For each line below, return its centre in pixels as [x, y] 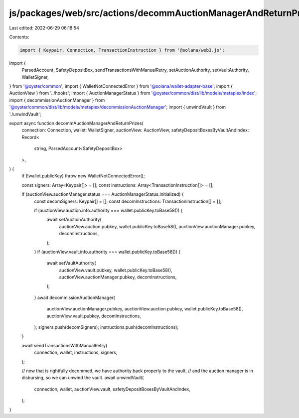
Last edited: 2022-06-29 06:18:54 [44, 28]
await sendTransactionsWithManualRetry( [65, 345]
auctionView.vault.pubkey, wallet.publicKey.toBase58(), [116, 270]
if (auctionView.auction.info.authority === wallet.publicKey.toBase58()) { [108, 210]
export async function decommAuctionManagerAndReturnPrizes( [76, 123]
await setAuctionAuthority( [74, 220]
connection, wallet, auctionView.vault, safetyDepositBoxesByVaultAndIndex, [112, 389]
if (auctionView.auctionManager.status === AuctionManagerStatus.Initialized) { [103, 194]
